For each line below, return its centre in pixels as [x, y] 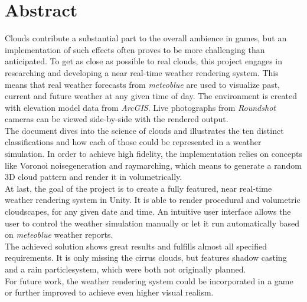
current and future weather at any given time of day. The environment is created [151, 96]
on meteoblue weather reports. [59, 234]
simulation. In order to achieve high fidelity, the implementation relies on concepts [153, 154]
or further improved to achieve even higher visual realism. [109, 292]
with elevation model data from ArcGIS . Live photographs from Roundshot [140, 107]
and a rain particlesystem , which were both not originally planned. [125, 269]
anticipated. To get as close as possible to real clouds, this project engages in [144, 61]
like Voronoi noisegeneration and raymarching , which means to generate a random [153, 165]
